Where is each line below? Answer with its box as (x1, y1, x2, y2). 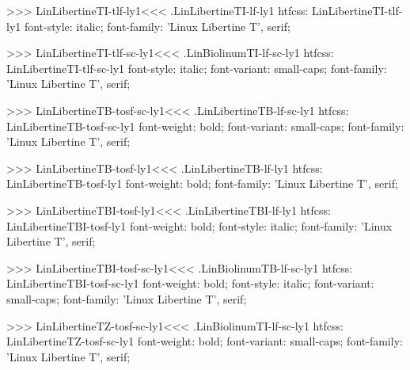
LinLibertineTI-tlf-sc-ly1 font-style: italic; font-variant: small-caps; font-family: (6, 59, 387, 76)
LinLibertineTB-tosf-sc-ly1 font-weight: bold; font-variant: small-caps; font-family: (6, 117, 404, 134)
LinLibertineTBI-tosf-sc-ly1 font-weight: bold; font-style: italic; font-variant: (6, 275, 374, 292)
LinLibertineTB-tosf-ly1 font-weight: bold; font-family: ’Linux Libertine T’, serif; (6, 175, 398, 192)
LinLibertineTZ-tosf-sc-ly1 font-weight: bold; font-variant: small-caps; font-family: (6, 333, 403, 349)
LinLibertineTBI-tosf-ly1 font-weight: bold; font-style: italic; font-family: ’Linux (6, 217, 393, 234)
